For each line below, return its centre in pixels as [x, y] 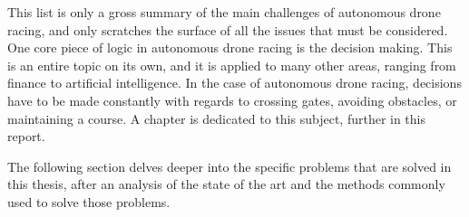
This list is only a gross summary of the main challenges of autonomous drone [224, 12]
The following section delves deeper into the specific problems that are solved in [230, 166]
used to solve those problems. [89, 201]
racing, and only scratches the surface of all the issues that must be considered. [228, 29]
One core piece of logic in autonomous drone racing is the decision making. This [230, 47]
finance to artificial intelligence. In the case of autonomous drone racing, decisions [234, 83]
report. [26, 136]
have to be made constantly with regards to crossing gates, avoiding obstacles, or [232, 100]
